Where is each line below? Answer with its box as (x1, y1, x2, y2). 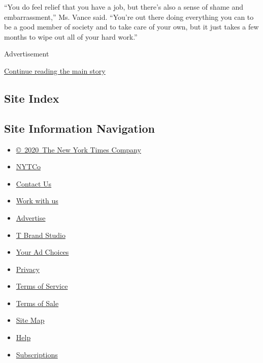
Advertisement (4, 48, 49, 59)
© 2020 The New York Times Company (16, 144, 141, 155)
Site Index (4, 90, 59, 106)
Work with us (16, 195, 58, 206)
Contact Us (16, 178, 52, 189)
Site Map (16, 315, 45, 325)
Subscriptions (16, 349, 58, 359)
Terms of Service (16, 281, 68, 291)
